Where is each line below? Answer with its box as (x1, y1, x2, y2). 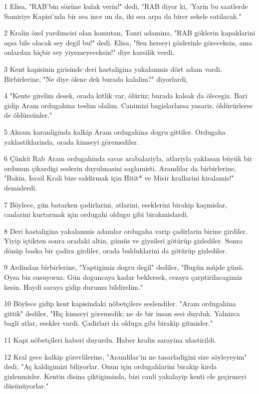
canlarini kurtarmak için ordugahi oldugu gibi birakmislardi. (4, 209, 189, 219)
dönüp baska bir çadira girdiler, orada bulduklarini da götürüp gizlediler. (4, 245, 227, 255)
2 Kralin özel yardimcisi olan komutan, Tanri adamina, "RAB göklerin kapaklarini (4, 27, 256, 38)
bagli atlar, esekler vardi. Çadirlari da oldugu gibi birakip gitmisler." (4, 318, 213, 328)
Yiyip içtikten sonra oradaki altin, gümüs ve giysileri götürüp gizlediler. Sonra (4, 235, 243, 246)
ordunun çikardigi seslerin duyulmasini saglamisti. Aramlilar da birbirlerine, (4, 163, 237, 173)
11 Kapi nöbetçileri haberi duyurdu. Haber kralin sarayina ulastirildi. (4, 335, 217, 345)
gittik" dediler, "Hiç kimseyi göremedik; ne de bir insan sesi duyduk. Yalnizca (4, 308, 240, 318)
